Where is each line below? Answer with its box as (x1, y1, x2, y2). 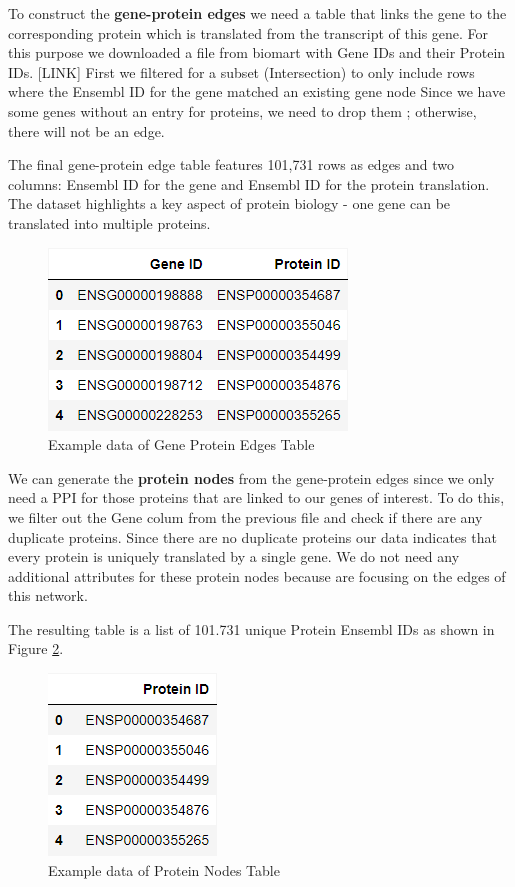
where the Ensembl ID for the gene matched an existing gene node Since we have (8, 81, 506, 102)
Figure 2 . (8, 638, 64, 659)
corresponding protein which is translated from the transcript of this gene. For (8, 22, 489, 43)
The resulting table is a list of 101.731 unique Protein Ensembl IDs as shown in (8, 618, 495, 639)
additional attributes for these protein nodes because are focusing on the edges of (8, 565, 506, 586)
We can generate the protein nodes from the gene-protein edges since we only (8, 467, 495, 488)
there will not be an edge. (8, 120, 165, 141)
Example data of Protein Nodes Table (48, 859, 280, 880)
